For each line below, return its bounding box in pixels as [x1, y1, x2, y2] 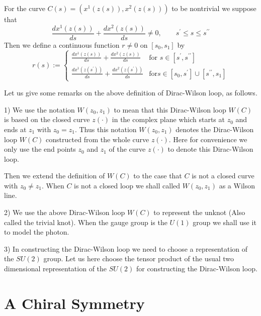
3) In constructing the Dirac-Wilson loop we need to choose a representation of [4, 243, 248, 254]
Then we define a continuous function [4, 39, 120, 50]
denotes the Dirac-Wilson [176, 124, 254, 134]
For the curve [4, 3, 45, 13]
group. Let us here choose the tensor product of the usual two [43, 253, 234, 264]
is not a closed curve [192, 170, 254, 181]
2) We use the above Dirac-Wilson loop [4, 207, 125, 218]
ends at [4, 124, 27, 134]
